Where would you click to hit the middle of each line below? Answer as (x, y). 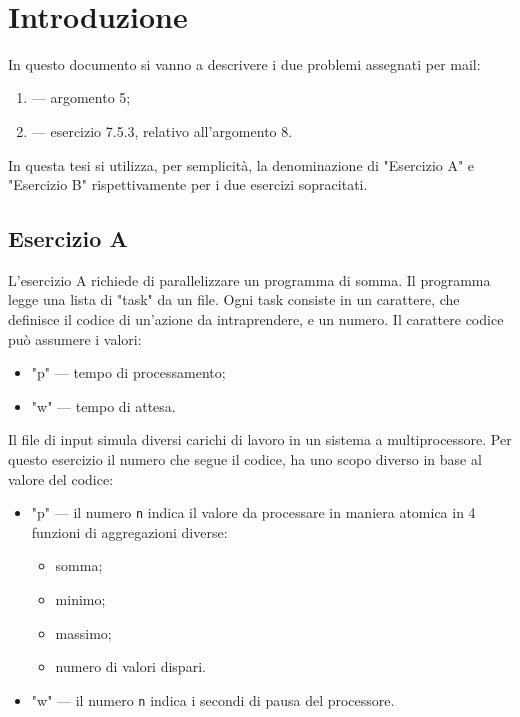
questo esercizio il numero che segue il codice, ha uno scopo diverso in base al (245, 459)
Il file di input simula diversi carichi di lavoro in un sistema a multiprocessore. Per (260, 439)
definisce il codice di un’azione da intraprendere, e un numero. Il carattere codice (256, 319)
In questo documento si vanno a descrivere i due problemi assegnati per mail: (244, 63)
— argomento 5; (81, 97)
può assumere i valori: (75, 338)
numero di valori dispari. (130, 666)
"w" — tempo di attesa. (103, 405)
